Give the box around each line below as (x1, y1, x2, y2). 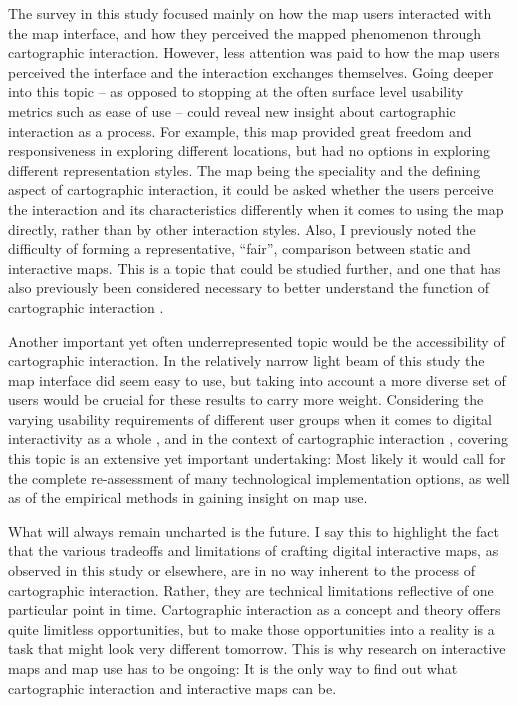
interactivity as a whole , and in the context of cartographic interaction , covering (8, 428, 509, 449)
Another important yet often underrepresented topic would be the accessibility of (8, 330, 505, 351)
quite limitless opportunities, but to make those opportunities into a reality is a (8, 618, 495, 639)
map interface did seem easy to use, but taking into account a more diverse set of (8, 369, 506, 390)
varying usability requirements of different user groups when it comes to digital (8, 408, 493, 429)
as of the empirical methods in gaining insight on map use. (8, 487, 368, 508)
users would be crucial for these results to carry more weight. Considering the (8, 389, 484, 410)
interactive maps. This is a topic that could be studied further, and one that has (8, 257, 501, 278)
